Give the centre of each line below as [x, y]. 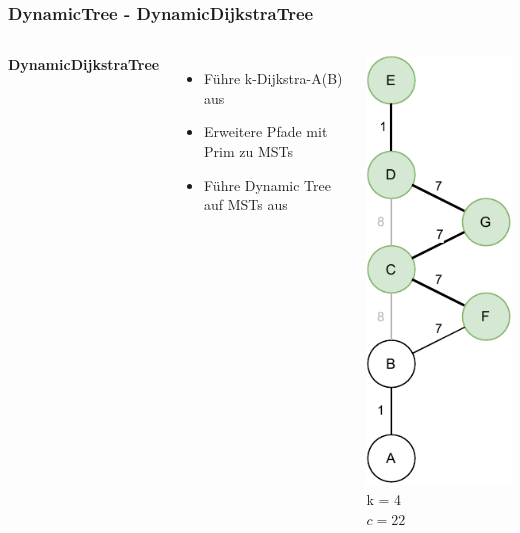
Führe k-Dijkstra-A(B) [273, 78]
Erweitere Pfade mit [266, 131]
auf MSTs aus [246, 204]
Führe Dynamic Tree [267, 184]
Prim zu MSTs [248, 151]
